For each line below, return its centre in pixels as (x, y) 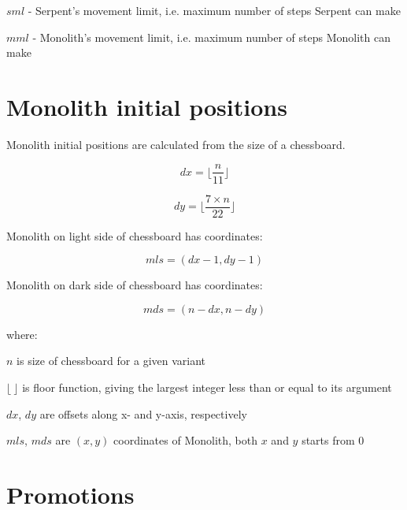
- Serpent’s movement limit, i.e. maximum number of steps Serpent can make (214, 10)
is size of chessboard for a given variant (111, 361)
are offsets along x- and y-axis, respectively (143, 413)
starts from (328, 440)
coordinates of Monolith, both (186, 440)
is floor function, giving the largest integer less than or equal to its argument (207, 387)
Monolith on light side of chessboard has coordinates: (135, 235)
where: (22, 334)
